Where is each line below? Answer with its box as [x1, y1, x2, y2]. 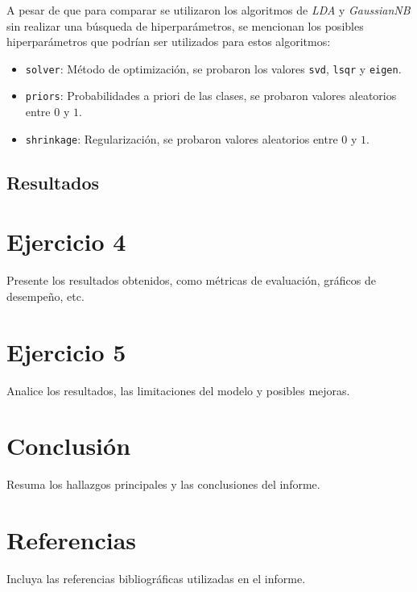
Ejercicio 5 [6, 335, 126, 368]
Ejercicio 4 [6, 225, 126, 258]
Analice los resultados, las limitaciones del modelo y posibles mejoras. [6, 381, 350, 398]
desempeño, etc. [6, 287, 85, 304]
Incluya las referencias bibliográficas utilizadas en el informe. [6, 570, 306, 586]
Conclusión [6, 429, 131, 462]
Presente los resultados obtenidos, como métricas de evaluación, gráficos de [6, 272, 376, 289]
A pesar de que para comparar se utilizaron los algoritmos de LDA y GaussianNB [6, 2, 411, 18]
